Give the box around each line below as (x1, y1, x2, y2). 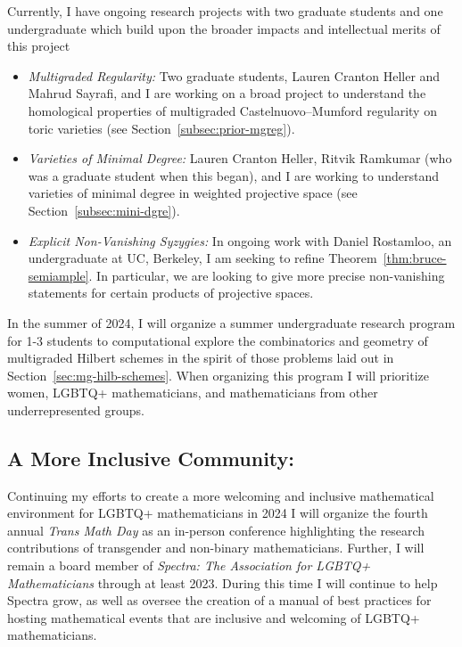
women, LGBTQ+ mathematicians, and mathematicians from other (7, 383, 378, 402)
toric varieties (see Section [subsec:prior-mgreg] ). (28, 119, 295, 137)
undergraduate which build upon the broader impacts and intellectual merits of (7, 19, 441, 37)
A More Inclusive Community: (7, 444, 294, 471)
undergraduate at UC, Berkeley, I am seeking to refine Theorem (28, 249, 377, 267)
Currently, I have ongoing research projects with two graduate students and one (7, 2, 443, 20)
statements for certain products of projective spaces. (28, 283, 314, 302)
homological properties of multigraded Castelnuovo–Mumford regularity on (28, 101, 437, 119)
